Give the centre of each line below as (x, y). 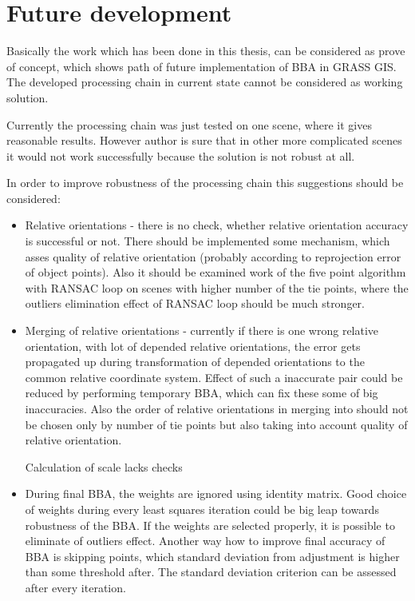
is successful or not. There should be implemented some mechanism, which (207, 241)
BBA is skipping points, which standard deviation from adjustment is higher (212, 556)
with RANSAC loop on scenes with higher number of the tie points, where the (217, 287)
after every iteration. (75, 587)
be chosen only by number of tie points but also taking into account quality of (216, 424)
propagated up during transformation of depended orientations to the (195, 362)
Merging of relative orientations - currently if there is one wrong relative (202, 330)
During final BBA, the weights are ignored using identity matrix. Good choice (216, 494)
